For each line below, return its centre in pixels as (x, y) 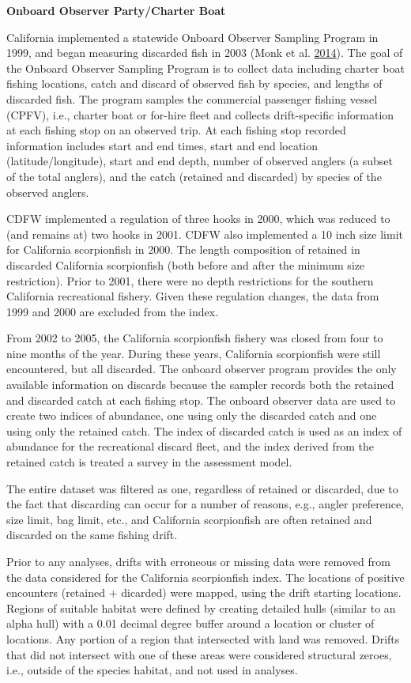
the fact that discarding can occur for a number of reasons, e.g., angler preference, (205, 504)
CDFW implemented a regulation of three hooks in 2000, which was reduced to (198, 219)
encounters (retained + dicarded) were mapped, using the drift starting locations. (204, 592)
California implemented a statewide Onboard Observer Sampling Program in (192, 37)
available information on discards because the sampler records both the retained (200, 385)
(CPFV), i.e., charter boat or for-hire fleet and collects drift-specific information (200, 114)
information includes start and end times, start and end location (162, 145)
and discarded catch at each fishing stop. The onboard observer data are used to (201, 400)
